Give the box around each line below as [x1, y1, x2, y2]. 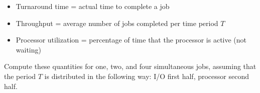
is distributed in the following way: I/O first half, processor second [44, 70, 249, 81]
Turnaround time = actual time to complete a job [16, 1, 170, 11]
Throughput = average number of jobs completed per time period [16, 17, 218, 28]
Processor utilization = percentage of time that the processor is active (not [16, 34, 247, 45]
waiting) [16, 44, 41, 54]
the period [4, 70, 36, 81]
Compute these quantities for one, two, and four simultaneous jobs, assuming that [4, 61, 256, 71]
